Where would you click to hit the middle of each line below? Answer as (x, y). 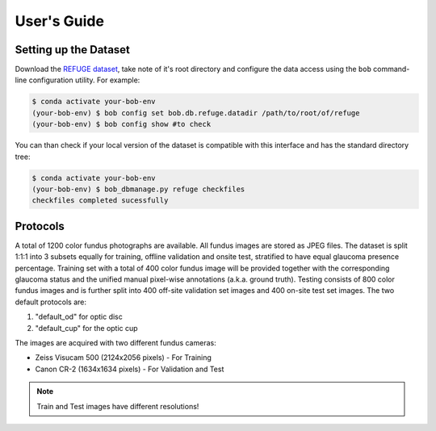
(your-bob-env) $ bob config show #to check (122, 124)
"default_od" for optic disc (79, 317)
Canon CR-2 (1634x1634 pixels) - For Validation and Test (130, 369)
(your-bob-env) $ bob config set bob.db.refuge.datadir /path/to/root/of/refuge (196, 113)
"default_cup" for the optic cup (86, 328)
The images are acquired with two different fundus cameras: (116, 342)
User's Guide (60, 21)
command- (391, 69)
